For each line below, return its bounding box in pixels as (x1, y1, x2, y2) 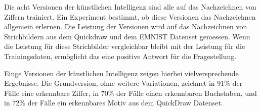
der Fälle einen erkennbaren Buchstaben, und (116, 87, 257, 98)
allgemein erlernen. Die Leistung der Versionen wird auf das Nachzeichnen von (4, 21, 247, 32)
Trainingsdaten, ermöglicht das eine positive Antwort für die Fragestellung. (4, 50, 237, 61)
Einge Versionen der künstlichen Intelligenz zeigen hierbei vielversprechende (4, 68, 239, 78)
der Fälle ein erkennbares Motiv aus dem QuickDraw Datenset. (27, 97, 223, 108)
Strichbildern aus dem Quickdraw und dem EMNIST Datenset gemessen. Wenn (4, 31, 250, 41)
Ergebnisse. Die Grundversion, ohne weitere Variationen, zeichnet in (4, 78, 215, 88)
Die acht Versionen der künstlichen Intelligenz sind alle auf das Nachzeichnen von (4, 2, 256, 12)
